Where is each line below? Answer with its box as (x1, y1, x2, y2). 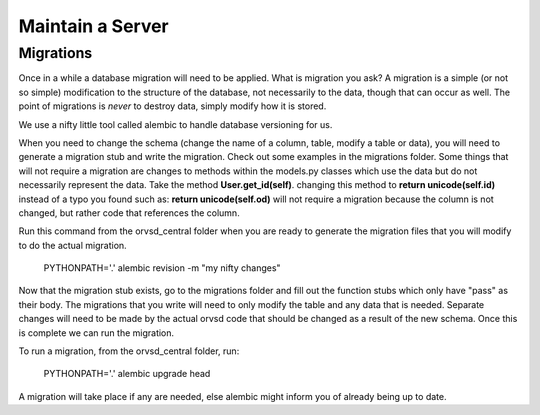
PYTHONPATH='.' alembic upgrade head (43, 368, 211, 380)
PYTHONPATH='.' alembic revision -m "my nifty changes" (43, 262, 281, 274)
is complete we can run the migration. (18, 326, 175, 339)
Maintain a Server (18, 15, 169, 37)
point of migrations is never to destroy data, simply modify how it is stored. (18, 100, 327, 112)
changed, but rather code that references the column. (18, 206, 240, 219)
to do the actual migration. (18, 239, 127, 251)
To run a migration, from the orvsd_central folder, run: (18, 345, 240, 357)
